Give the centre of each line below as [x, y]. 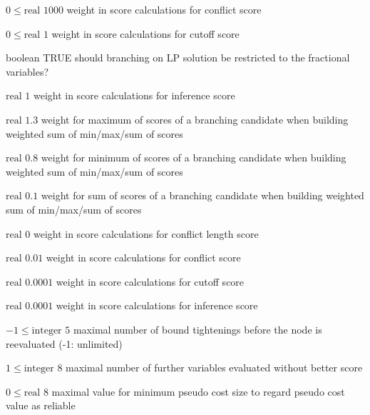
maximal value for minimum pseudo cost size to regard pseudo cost [198, 391]
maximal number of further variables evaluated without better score [214, 367]
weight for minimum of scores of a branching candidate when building [194, 157]
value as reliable [41, 405]
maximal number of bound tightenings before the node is [197, 329]
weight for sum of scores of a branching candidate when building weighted [202, 195]
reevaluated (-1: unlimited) [64, 343]
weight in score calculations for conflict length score [146, 233]
